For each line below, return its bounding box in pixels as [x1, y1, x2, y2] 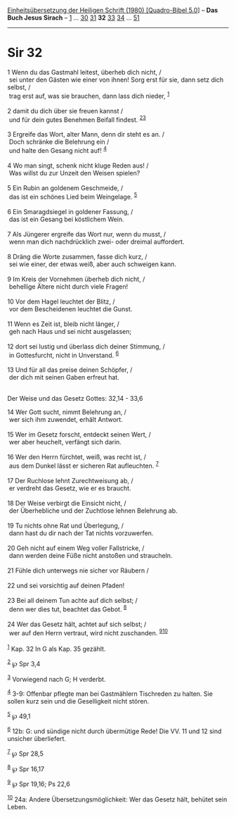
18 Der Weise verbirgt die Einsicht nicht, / [7, 499, 126, 507]
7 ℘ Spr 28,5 [7, 748, 44, 758]
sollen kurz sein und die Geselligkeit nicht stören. [7, 697, 150, 705]
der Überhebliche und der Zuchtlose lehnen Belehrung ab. [8, 506, 178, 515]
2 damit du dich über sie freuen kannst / [7, 106, 124, 115]
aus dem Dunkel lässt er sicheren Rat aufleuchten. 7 [8, 461, 159, 470]
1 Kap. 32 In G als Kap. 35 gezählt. [7, 644, 106, 653]
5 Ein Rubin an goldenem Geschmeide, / [7, 183, 124, 192]
